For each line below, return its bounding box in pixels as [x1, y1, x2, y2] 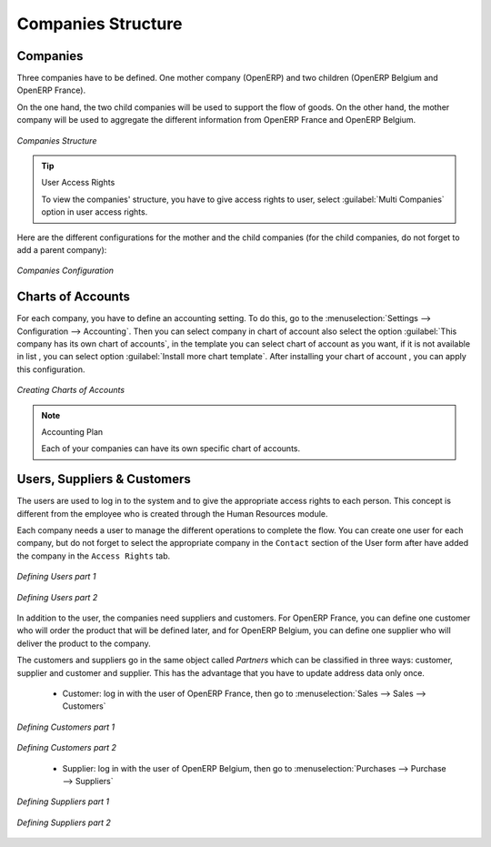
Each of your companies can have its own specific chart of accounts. [41, 443, 301, 454]
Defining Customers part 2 [16, 742, 117, 753]
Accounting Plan [41, 427, 104, 437]
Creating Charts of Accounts [16, 385, 125, 396]
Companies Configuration [16, 265, 114, 277]
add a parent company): [16, 244, 107, 255]
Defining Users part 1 [16, 571, 96, 582]
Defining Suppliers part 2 [16, 817, 111, 828]
